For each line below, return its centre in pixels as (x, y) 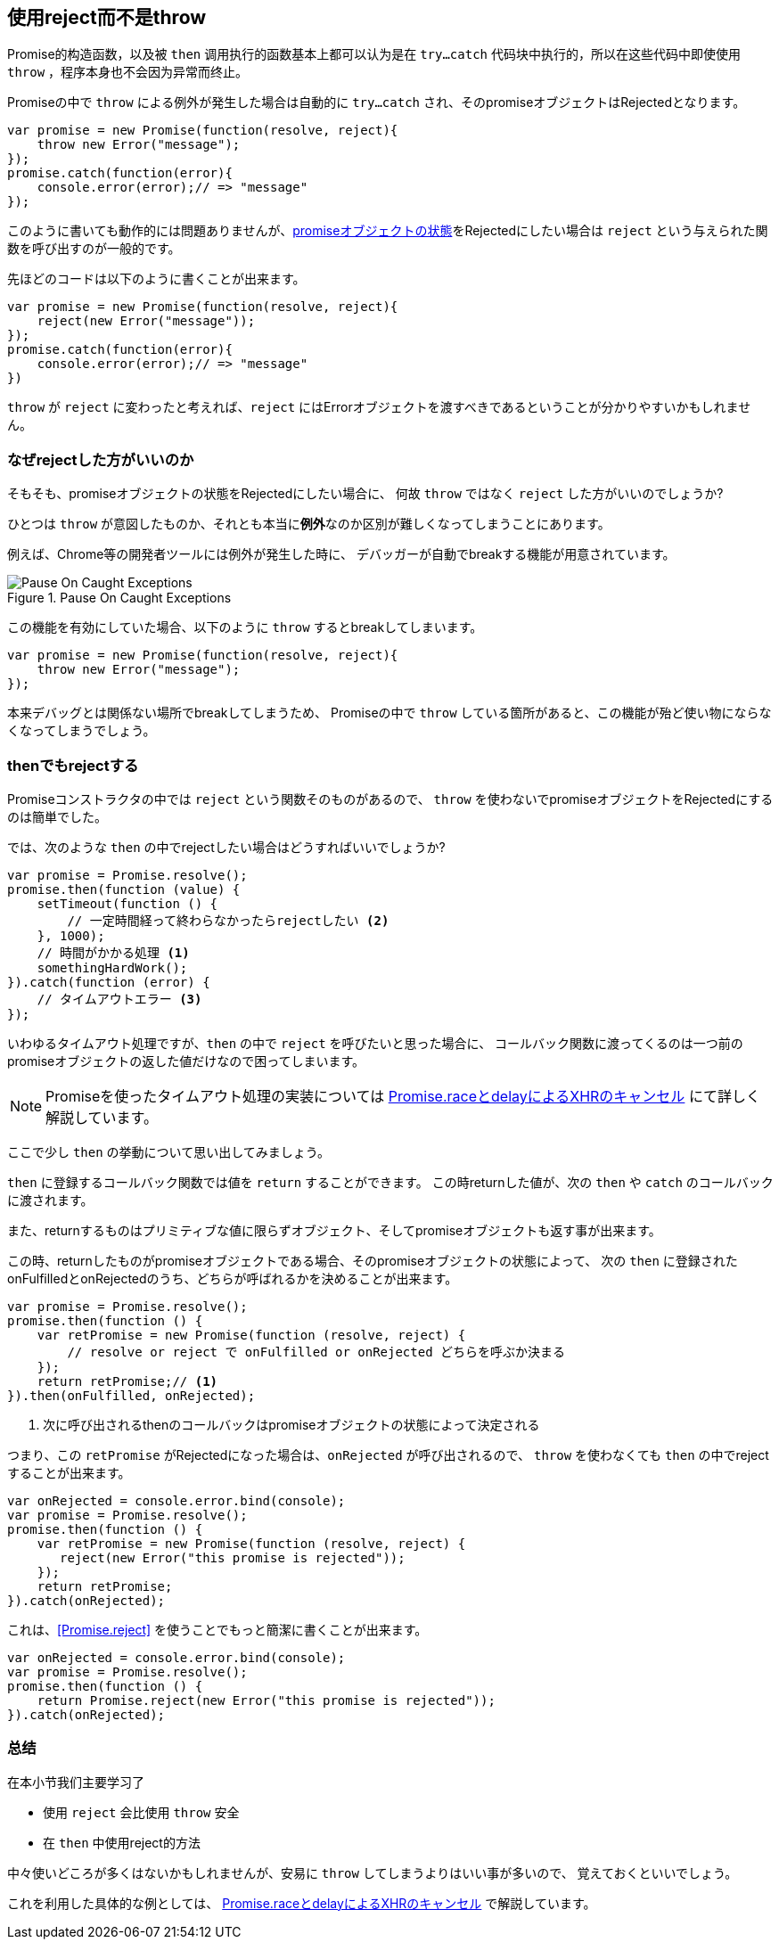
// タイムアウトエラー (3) (119, 999)
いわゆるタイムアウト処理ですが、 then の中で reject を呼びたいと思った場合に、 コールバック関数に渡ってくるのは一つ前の (375, 1043)
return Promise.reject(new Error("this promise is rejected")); (266, 1700)
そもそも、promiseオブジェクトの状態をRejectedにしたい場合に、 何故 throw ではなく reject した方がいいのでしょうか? (365, 494)
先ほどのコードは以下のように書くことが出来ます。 (156, 279)
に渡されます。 (50, 1200)
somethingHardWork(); (112, 967)
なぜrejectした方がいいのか (101, 459)
